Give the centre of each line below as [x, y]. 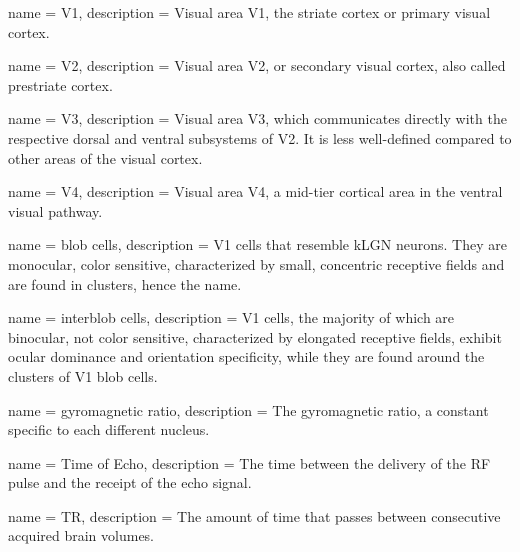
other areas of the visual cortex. [105, 157]
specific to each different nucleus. [109, 429]
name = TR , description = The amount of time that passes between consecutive [254, 515]
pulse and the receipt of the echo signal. [130, 482]
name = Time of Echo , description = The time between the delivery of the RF [249, 462]
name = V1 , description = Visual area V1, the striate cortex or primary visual [249, 12]
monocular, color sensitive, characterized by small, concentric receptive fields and [256, 263]
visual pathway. [55, 210]
